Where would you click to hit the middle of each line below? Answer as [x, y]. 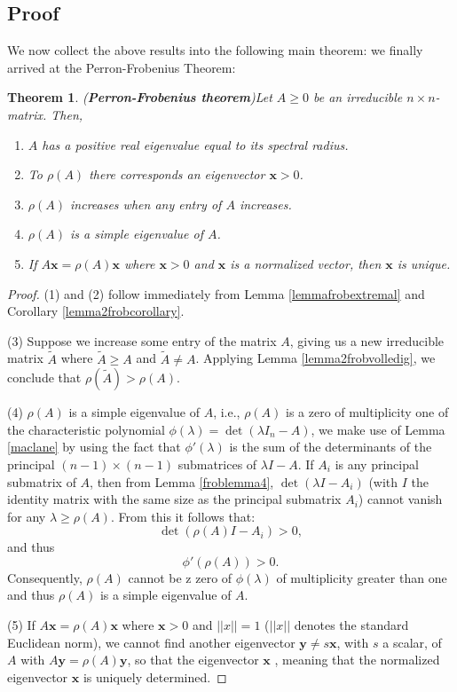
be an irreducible [358, 97]
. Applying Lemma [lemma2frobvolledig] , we [315, 358]
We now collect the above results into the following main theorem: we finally [215, 50]
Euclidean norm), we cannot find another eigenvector [151, 642]
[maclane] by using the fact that [94, 447]
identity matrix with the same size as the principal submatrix [174, 499]
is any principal [377, 464]
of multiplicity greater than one [362, 577]
